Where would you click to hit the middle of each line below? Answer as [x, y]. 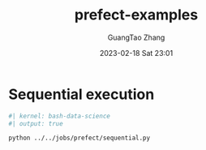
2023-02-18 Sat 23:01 [136, 53]
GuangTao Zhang [136, 37]
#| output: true [36, 123]
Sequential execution [82, 94]
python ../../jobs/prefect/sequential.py [79, 138]
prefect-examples [136, 15]
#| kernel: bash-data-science [60, 116]
